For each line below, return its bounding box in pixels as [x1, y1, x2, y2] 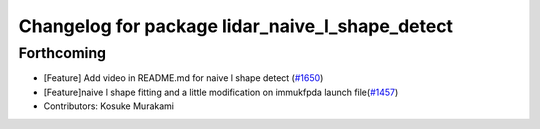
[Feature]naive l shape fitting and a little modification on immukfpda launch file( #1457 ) [43, 86, 399, 98]
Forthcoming [18, 44, 107, 62]
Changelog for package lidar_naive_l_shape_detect [18, 15, 454, 37]
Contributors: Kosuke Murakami [43, 100, 175, 112]
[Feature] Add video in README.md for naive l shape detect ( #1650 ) [43, 72, 324, 84]
